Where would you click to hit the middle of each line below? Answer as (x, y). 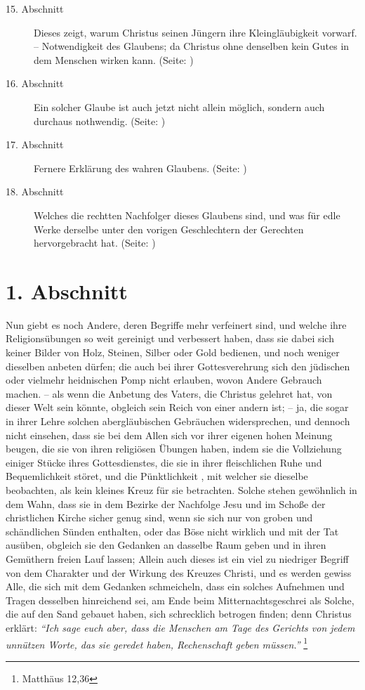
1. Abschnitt (67, 291)
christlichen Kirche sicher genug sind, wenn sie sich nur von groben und (159, 517)
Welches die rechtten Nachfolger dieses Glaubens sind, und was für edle (187, 215)
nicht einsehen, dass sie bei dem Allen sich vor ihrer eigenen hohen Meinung (169, 435)
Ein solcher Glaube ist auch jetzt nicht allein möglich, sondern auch (179, 106)
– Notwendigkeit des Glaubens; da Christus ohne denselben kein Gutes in (192, 46)
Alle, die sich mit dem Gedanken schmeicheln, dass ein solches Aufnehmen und (175, 586)
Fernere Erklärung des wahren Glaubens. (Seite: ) (140, 168)
